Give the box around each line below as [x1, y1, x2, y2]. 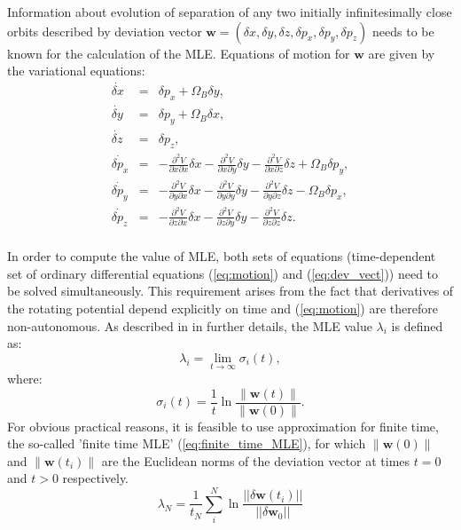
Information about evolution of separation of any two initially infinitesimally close [7, 3, 452, 20]
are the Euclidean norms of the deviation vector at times [101, 451, 410, 470]
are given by [368, 44, 435, 62]
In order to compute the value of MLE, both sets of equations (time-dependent [7, 247, 436, 265]
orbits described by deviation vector [7, 21, 202, 40]
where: [7, 368, 43, 387]
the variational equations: [7, 61, 145, 80]
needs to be [372, 21, 434, 40]
